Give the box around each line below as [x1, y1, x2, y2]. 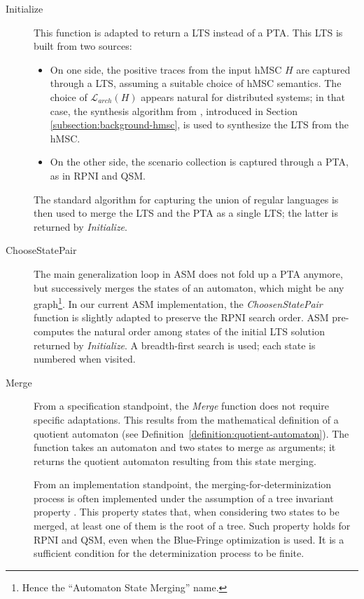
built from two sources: [34, 39, 132, 53]
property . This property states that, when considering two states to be [34, 504, 339, 519]
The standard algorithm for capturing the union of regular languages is [34, 191, 339, 206]
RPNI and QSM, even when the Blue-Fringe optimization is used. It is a [34, 532, 344, 546]
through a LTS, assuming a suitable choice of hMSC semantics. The [50, 76, 342, 90]
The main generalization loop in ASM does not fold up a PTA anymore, [34, 266, 343, 281]
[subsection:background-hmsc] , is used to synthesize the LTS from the [50, 117, 349, 132]
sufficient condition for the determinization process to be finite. [34, 546, 304, 560]
